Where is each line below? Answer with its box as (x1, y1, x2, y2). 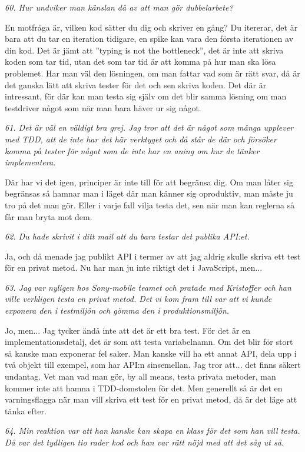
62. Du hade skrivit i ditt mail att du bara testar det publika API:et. (5, 230, 250, 242)
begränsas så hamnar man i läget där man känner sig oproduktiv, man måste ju (5, 187, 293, 200)
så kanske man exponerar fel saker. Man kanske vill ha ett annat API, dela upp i (5, 347, 297, 359)
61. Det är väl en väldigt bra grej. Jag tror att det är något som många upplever (5, 121, 294, 134)
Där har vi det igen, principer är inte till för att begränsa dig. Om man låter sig (5, 175, 293, 188)
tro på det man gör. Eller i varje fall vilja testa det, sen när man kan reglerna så (5, 198, 295, 211)
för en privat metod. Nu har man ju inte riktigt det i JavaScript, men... (5, 261, 263, 274)
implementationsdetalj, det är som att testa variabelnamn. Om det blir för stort (5, 335, 293, 348)
